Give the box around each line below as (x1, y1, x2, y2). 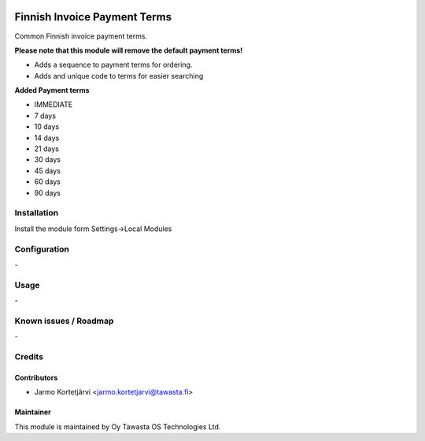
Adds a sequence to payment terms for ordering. (34, 60, 193, 70)
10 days (34, 122, 59, 131)
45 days (34, 166, 61, 175)
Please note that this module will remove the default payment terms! (14, 46, 243, 55)
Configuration (14, 244, 70, 255)
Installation (14, 208, 59, 219)
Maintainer (14, 407, 51, 417)
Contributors (14, 373, 58, 382)
